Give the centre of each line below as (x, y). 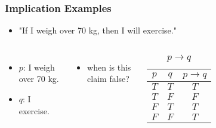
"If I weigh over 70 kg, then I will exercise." (98, 30)
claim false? (108, 79)
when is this (109, 67)
